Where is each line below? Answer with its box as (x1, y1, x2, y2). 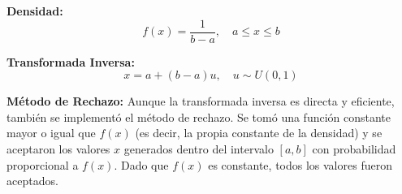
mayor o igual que (6, 124, 96, 141)
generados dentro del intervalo (123, 140, 274, 157)
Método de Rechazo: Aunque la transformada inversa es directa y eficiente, (6, 93, 395, 110)
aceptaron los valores (6, 140, 110, 157)
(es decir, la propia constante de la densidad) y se (135, 124, 383, 141)
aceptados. (6, 172, 58, 189)
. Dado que (114, 156, 169, 173)
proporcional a (6, 156, 79, 173)
